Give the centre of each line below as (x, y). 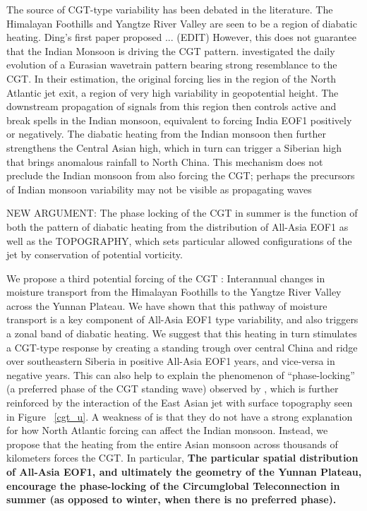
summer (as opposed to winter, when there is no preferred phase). (172, 499)
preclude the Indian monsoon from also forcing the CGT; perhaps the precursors (181, 175)
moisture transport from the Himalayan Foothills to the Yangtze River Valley (174, 292)
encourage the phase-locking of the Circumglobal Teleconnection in (173, 485)
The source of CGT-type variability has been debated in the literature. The (170, 9)
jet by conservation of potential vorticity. (95, 254)
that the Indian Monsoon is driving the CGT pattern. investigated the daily (171, 50)
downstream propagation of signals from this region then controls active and (172, 106)
